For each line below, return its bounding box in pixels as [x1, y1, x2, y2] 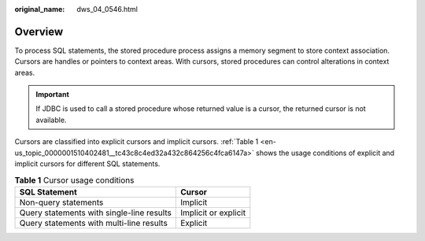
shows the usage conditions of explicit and [256, 148, 395, 158]
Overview [14, 24, 64, 39]
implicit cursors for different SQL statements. [14, 159, 161, 169]
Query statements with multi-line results [19, 217, 168, 228]
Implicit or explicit [179, 207, 246, 218]
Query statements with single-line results [19, 207, 172, 218]
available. [35, 115, 67, 124]
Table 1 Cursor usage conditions [14, 174, 135, 185]
